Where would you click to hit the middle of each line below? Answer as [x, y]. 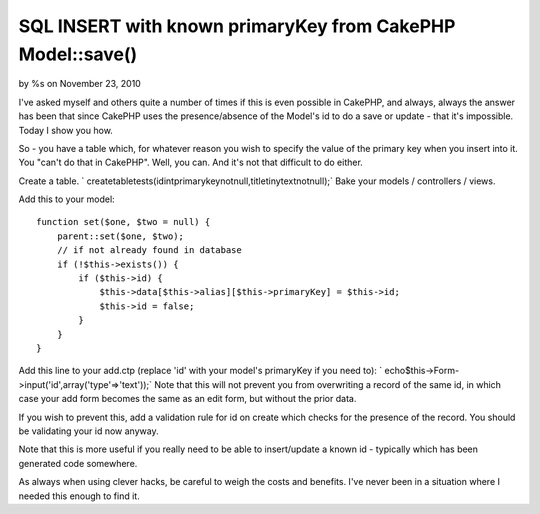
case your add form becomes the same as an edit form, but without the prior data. [187, 399]
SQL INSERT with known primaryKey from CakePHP [237, 26]
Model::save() [78, 54]
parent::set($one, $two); [120, 236]
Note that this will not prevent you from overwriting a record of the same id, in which [328, 384]
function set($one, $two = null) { [123, 222]
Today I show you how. [66, 130]
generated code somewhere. [78, 463]
